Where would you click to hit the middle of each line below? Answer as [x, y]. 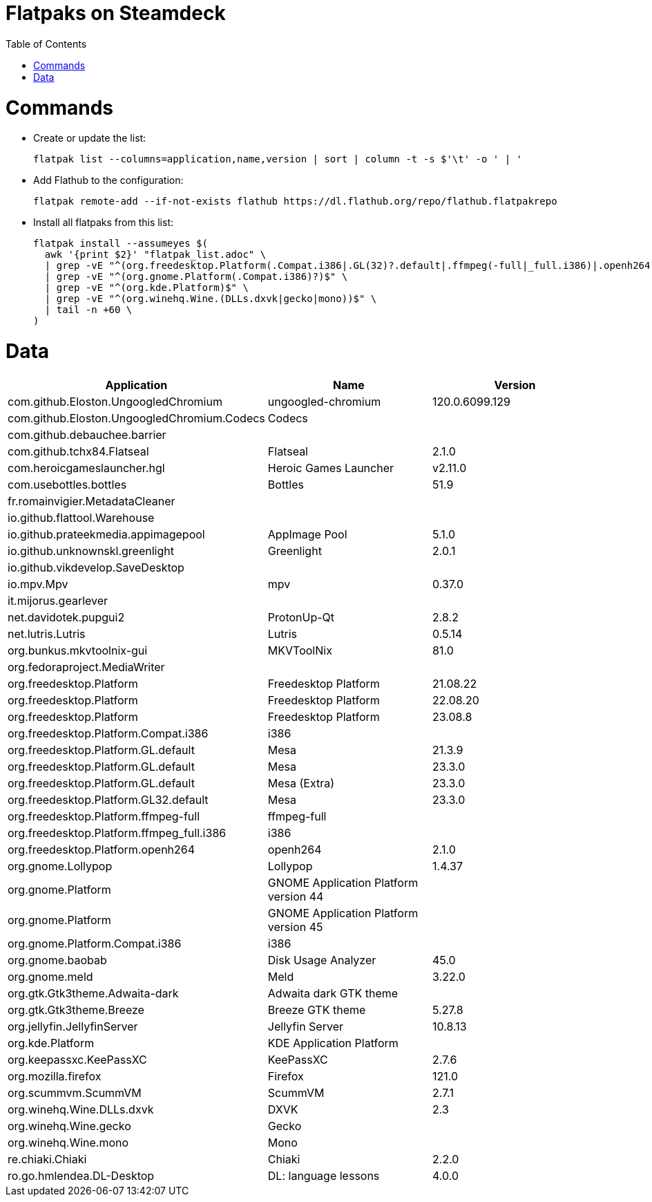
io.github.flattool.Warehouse [81, 517]
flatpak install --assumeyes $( [121, 244]
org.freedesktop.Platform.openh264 [102, 849]
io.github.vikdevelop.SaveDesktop [96, 567]
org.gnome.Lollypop [60, 866]
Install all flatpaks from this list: [103, 223]
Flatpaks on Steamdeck [116, 13]
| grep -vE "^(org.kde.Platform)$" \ [146, 288]
